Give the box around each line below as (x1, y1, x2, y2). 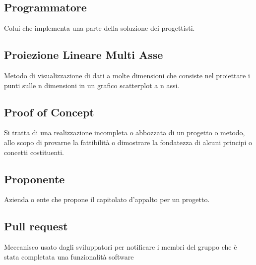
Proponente (4, 171, 65, 186)
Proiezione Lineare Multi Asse (4, 47, 163, 62)
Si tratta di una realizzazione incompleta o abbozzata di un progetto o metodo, (4, 127, 245, 138)
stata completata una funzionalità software (4, 251, 134, 262)
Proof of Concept (4, 104, 94, 119)
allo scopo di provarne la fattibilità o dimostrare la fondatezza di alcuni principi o (4, 137, 253, 147)
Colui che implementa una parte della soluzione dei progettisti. (4, 23, 195, 33)
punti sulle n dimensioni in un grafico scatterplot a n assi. (4, 80, 180, 90)
